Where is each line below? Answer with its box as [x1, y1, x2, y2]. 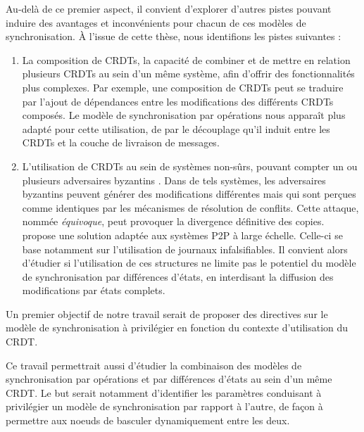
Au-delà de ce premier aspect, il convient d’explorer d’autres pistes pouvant [6, 1, 332, 15]
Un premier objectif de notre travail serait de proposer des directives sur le [6, 306, 328, 321]
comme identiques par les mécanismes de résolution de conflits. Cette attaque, [22, 200, 359, 215]
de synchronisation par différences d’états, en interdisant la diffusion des [22, 269, 334, 284]
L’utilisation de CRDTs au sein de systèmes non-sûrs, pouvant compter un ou [22, 158, 358, 173]
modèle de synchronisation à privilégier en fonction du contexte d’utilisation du [6, 320, 349, 335]
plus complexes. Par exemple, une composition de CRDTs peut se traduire [22, 80, 344, 94]
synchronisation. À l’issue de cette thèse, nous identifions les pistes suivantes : [6, 29, 341, 44]
